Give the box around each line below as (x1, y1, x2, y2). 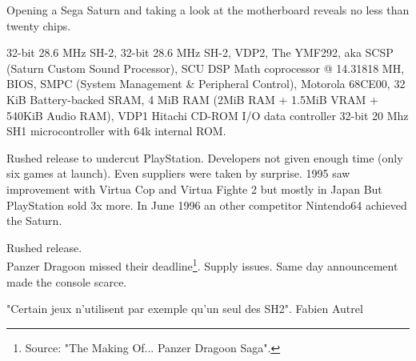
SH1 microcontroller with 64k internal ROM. (6, 122, 226, 139)
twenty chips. (6, 17, 71, 34)
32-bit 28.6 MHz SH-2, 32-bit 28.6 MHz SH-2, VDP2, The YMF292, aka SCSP (6, 44, 394, 61)
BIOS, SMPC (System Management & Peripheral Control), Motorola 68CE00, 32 (6, 75, 406, 92)
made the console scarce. (6, 273, 127, 290)
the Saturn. (6, 212, 62, 229)
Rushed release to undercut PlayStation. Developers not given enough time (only (6, 149, 403, 166)
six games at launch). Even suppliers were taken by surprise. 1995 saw (6, 165, 350, 182)
